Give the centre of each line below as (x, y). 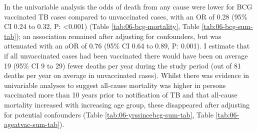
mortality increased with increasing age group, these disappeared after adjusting (127, 104)
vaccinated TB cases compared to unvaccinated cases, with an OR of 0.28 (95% (126, 16)
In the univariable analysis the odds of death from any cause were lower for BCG (128, 6)
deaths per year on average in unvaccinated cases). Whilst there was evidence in (127, 75)
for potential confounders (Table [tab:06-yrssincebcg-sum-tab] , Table (109, 114)
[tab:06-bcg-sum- (227, 26)
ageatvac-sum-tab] (32, 124)
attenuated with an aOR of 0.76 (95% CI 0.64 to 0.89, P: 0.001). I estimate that (127, 46)
